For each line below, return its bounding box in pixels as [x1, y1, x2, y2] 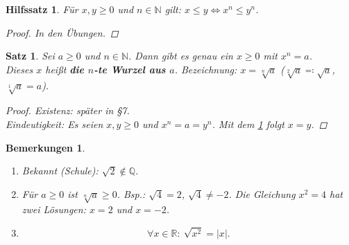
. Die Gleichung [228, 186, 296, 201]
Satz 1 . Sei [6, 48, 55, 63]
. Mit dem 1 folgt [212, 116, 284, 131]
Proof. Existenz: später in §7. [6, 103, 130, 118]
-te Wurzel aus [94, 62, 166, 76]
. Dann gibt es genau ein [128, 48, 233, 63]
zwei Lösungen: [22, 202, 86, 217]
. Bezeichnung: [174, 62, 237, 76]
